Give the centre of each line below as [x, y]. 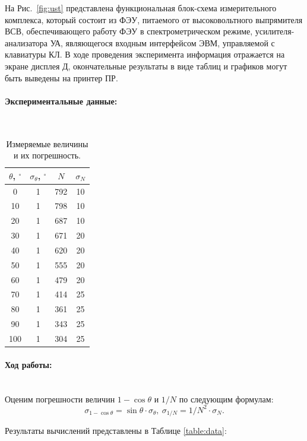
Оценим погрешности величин [60, 399]
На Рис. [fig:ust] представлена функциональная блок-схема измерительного [141, 8]
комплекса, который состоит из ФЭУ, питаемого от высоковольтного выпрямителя [154, 19]
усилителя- [275, 31]
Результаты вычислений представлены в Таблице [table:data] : [116, 431]
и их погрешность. [47, 155]
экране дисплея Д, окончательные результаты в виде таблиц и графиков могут [146, 66]
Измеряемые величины [47, 143]
